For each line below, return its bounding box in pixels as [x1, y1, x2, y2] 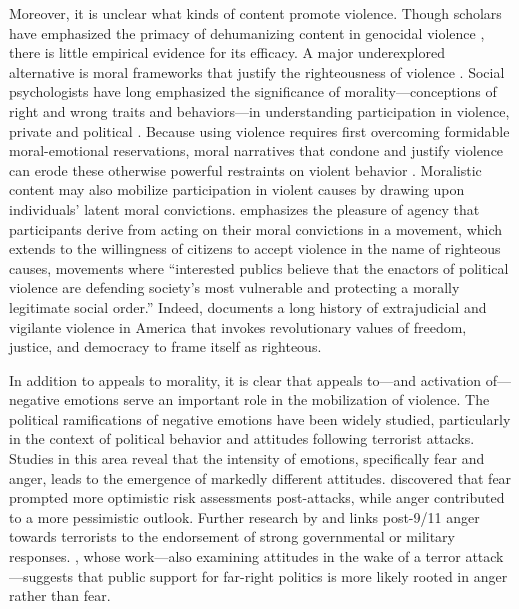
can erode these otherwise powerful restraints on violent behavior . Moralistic [9, 159, 482, 180]
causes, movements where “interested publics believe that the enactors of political [9, 257, 509, 278]
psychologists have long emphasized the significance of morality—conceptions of [9, 81, 497, 102]
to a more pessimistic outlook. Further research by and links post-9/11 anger [9, 506, 480, 527]
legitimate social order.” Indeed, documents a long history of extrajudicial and [9, 296, 487, 317]
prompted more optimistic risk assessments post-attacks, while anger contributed [9, 487, 505, 508]
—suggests [9, 565, 73, 586]
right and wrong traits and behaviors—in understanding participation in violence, [9, 100, 510, 121]
